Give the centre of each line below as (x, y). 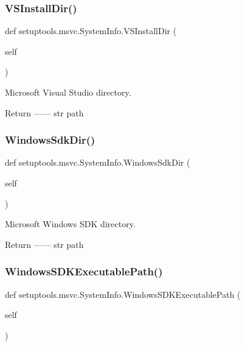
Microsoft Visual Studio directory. (68, 92)
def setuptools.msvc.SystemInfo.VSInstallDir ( (91, 31)
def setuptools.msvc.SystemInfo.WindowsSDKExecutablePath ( (123, 294)
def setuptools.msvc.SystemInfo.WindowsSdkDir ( (98, 162)
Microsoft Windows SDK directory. (70, 224)
